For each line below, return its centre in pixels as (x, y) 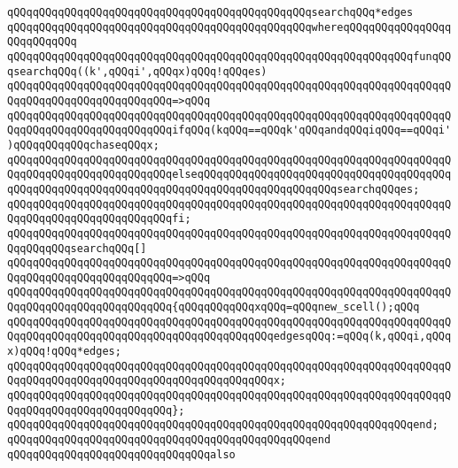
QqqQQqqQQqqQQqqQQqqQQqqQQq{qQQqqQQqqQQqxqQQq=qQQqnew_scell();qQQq (213, 307)
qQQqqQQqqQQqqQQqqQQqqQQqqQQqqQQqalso (121, 454)
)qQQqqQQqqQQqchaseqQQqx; (83, 145)
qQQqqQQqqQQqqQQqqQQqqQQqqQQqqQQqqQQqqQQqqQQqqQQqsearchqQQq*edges (210, 12)
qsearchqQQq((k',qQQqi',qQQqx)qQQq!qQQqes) (137, 71)
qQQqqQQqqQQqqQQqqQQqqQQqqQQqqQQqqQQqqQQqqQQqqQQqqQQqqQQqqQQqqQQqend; (223, 425)
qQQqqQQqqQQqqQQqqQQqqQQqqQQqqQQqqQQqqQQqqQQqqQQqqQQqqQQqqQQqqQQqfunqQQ (229, 56)
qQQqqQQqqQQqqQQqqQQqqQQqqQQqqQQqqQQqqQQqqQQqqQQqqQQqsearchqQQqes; (213, 189)
